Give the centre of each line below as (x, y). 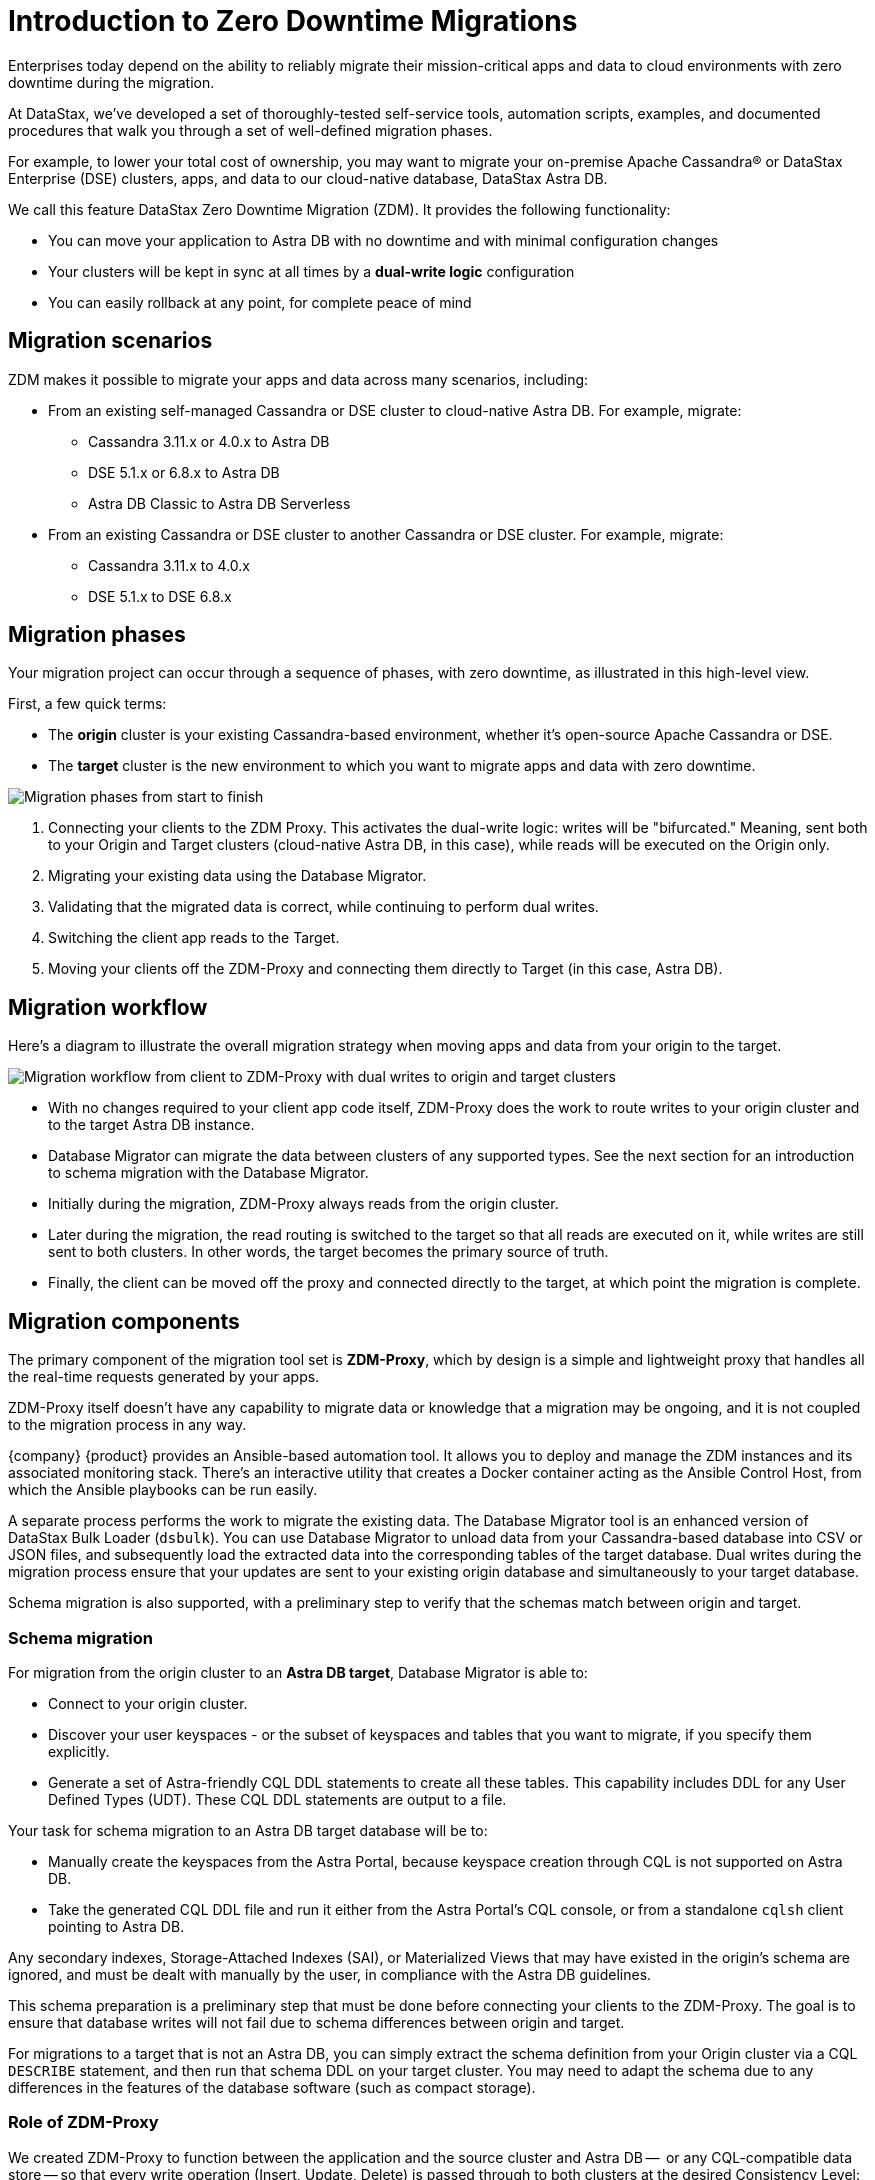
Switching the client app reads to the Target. (194, 938)
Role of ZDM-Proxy (83, 2122)
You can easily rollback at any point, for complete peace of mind (260, 302)
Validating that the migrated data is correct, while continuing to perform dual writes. (323, 907)
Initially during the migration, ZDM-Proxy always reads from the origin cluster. (303, 1204)
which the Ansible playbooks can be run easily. (163, 1490)
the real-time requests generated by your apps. (164, 1377)
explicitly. (79, 1751)
